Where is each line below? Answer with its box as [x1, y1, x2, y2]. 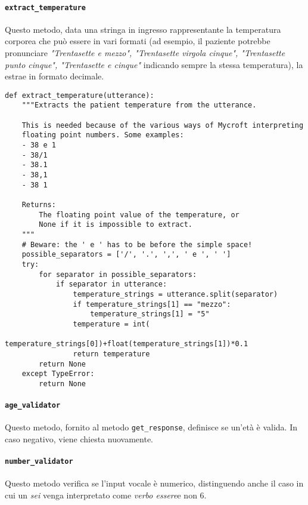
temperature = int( [73, 319, 150, 328]
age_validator [5, 401, 61, 410]
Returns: [21, 201, 56, 210]
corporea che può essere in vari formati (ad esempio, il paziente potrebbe [5, 35, 270, 47]
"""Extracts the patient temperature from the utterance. [21, 101, 257, 110]
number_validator [5, 457, 73, 466]
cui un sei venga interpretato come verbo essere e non [5, 489, 197, 501]
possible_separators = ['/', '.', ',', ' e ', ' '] [21, 250, 231, 259]
